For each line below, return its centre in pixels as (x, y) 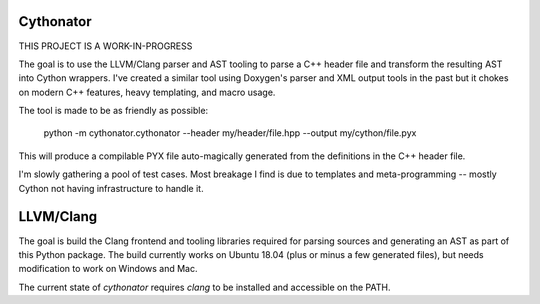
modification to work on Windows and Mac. (108, 269)
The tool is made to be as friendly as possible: (113, 111)
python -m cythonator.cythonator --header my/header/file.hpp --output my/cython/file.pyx (230, 133)
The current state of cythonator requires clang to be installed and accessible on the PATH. (204, 287)
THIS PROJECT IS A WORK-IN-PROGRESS (105, 46)
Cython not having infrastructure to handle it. (111, 188)
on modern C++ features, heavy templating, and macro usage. (147, 92)
